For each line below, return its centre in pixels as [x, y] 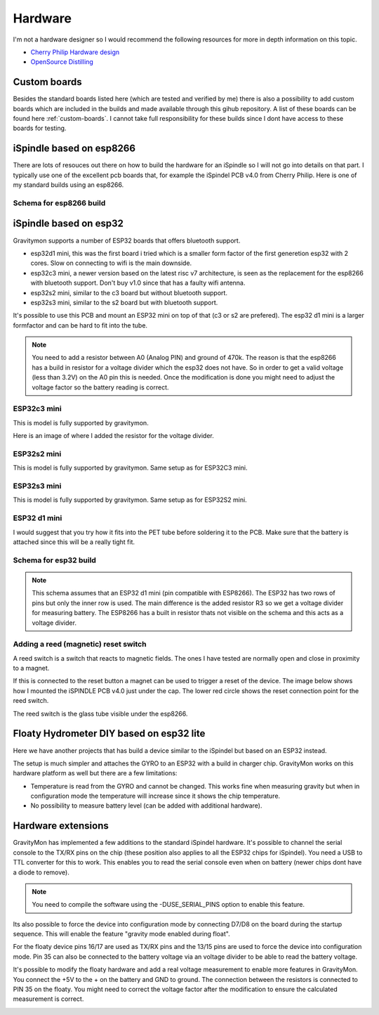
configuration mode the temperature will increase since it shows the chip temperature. [155, 796]
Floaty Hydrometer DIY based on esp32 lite [109, 733]
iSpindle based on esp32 [68, 224]
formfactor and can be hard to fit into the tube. [80, 325]
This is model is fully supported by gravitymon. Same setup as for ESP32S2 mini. [130, 500]
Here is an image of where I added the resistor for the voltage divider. [113, 436]
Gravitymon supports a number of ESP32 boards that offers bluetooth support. [127, 240]
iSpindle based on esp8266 [74, 149]
